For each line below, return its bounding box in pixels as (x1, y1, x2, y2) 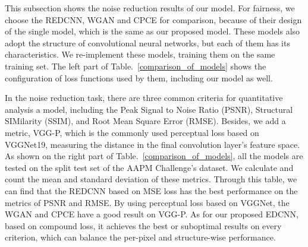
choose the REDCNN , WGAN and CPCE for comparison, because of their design (5, 13, 302, 26)
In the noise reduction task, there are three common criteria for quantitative (5, 91, 283, 104)
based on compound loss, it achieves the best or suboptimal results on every (5, 219, 282, 232)
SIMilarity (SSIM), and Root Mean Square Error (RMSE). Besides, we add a (5, 115, 286, 127)
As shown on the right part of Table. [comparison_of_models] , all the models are (5, 150, 303, 162)
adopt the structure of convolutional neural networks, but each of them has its (5, 36, 290, 49)
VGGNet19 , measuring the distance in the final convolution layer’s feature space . (5, 138, 300, 150)
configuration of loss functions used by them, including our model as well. (5, 71, 273, 84)
